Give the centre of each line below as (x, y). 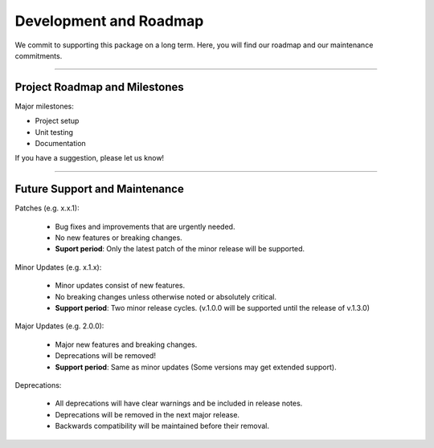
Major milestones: (44, 106)
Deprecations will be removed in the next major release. (147, 414)
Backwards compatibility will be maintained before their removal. (162, 426)
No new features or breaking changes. (119, 238)
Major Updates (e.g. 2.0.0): (59, 326)
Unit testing (54, 132)
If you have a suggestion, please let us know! (90, 158)
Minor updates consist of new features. (120, 286)
